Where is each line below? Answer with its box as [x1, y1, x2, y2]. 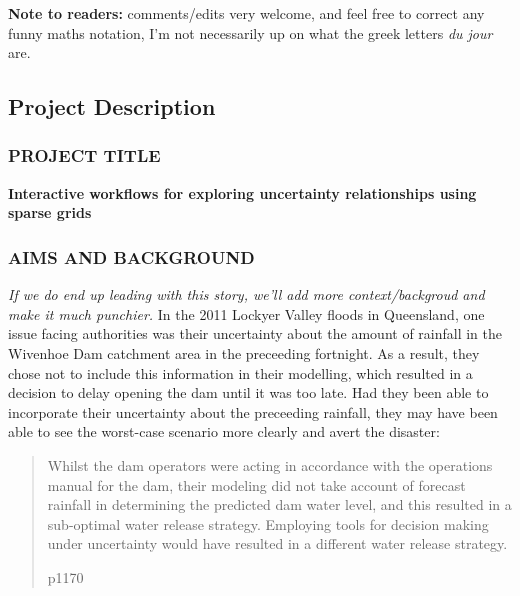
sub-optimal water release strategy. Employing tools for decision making [47, 513, 489, 534]
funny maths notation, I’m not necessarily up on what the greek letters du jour [8, 22, 493, 43]
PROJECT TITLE [8, 143, 161, 168]
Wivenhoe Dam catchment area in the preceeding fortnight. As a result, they [8, 342, 480, 363]
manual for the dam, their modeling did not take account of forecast [47, 474, 466, 495]
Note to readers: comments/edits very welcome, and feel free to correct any [8, 3, 485, 23]
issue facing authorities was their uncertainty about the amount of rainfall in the [8, 323, 503, 344]
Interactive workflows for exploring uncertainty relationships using [8, 182, 477, 203]
